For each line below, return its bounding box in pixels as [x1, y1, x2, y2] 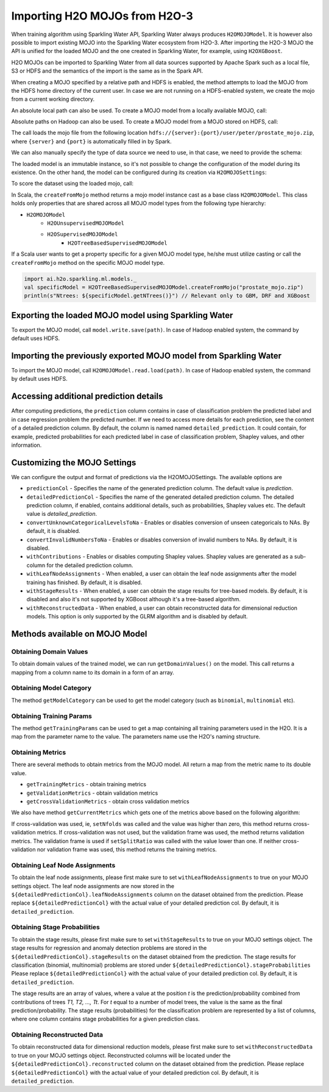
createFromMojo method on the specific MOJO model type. [11, 259, 164, 266]
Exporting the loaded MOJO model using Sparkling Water [11, 310, 233, 320]
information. [11, 441, 42, 449]
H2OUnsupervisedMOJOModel [47, 220, 125, 226]
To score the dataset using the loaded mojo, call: [11, 180, 134, 187]
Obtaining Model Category [11, 684, 91, 692]
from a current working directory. [11, 95, 95, 103]
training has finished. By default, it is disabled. [26, 579, 143, 586]
